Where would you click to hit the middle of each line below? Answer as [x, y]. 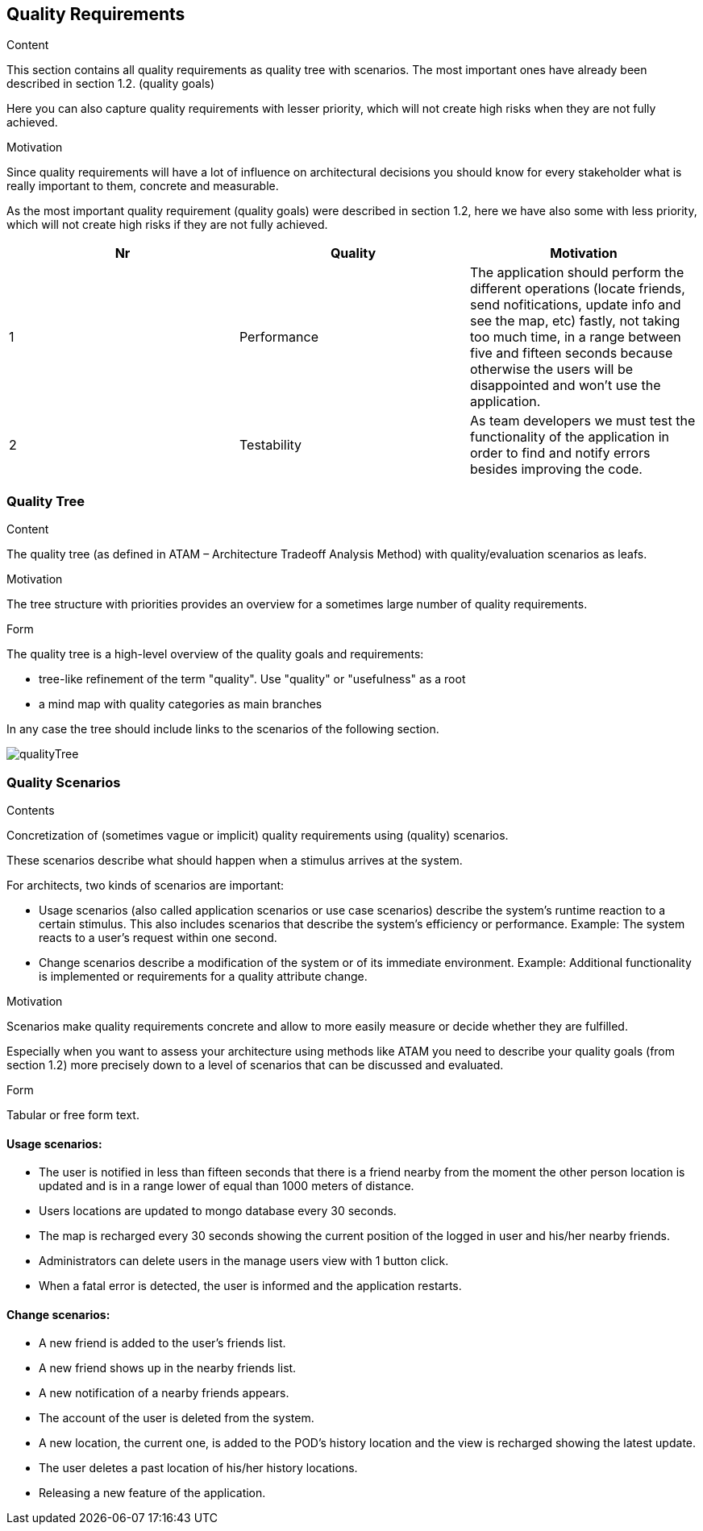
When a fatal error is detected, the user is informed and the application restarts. [250, 1286]
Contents [31, 810]
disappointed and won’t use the [565, 386]
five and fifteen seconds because [571, 353]
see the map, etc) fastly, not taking [575, 321]
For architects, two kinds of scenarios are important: [146, 885]
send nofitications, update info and [575, 305]
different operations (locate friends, [577, 289]
